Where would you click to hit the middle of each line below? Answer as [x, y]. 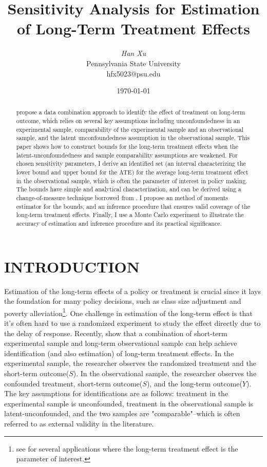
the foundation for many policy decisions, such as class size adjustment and [123, 301]
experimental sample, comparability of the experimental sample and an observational [130, 129]
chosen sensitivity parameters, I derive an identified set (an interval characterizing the [131, 163]
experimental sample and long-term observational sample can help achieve [121, 343]
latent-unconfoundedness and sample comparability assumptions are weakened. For [127, 155]
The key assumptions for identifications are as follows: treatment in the [116, 393]
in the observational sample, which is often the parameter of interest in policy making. [132, 180]
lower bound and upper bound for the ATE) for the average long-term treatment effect [132, 172]
